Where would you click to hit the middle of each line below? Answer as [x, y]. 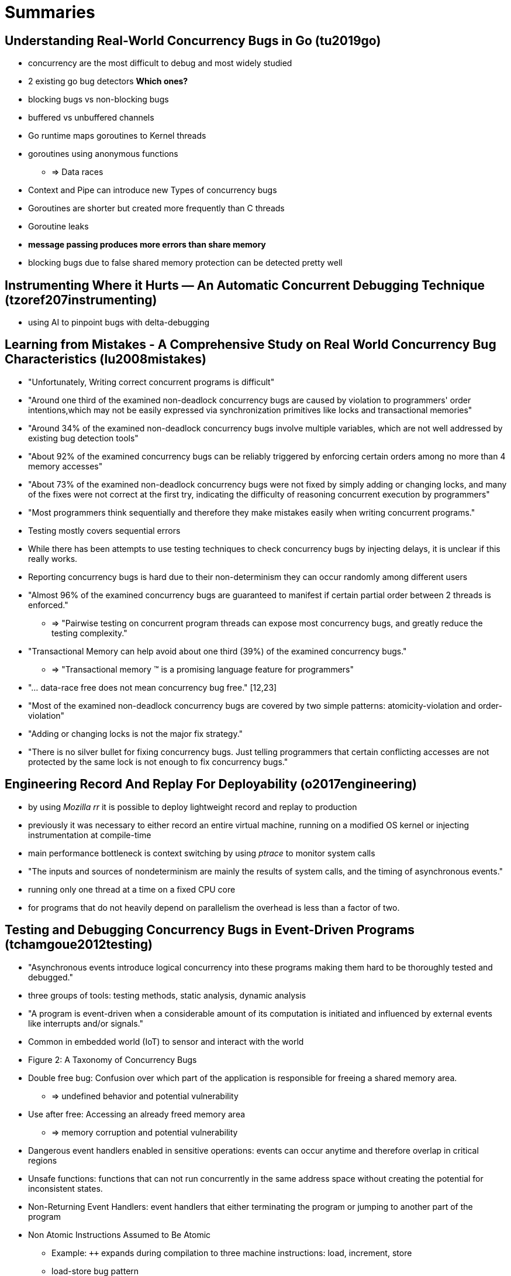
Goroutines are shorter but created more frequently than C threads [156, 208]
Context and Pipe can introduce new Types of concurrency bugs [153, 190]
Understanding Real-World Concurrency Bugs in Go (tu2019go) [193, 40]
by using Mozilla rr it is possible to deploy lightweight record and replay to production [193, 807]
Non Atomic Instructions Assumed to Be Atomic [120, 1234]
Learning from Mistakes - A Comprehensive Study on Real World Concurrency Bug [251, 345]
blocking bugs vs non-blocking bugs [99, 100]
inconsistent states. [65, 1188]
